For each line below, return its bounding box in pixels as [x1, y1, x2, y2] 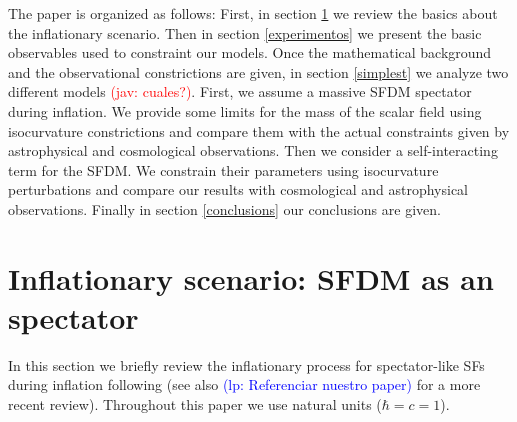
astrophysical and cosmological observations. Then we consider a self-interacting [8, 140, 498, 161]
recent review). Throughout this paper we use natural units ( [8, 394, 382, 415]
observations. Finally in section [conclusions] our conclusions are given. [8, 198, 441, 219]
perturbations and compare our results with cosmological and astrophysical [8, 179, 468, 200]
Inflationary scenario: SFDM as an [8, 257, 494, 298]
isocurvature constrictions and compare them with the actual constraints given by [8, 120, 510, 141]
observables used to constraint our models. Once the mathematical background [8, 42, 492, 63]
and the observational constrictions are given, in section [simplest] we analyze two [8, 61, 509, 82]
